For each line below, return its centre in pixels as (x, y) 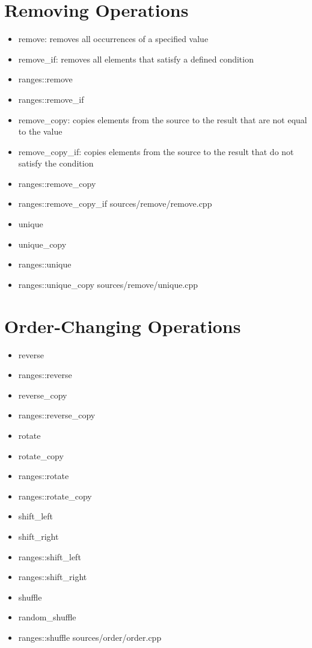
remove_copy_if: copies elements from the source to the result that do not (156, 151)
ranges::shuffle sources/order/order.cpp (90, 637)
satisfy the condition (56, 163)
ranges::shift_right (53, 577)
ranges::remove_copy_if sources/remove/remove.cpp (115, 203)
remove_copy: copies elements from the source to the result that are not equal (163, 119)
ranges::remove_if (51, 99)
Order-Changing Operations (123, 326)
